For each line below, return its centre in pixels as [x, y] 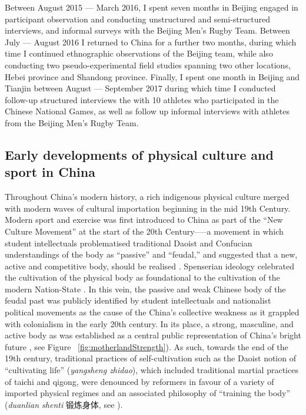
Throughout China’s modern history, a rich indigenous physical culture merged [147, 197]
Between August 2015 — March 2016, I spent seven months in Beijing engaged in [152, 7]
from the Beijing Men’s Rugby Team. [72, 122]
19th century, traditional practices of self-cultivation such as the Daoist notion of [150, 358]
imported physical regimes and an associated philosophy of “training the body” [148, 393]
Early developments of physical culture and [139, 154]
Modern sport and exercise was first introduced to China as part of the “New [144, 220]
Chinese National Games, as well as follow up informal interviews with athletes [147, 111]
